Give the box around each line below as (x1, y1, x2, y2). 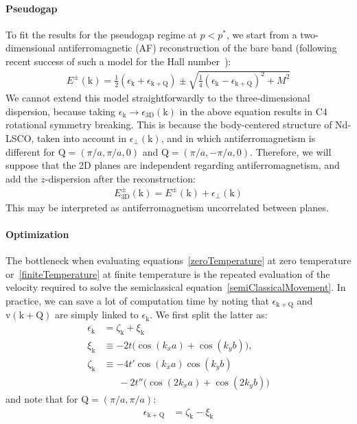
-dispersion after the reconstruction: (45, 171, 196, 185)
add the (5, 171, 38, 185)
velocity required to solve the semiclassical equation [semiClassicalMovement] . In (5, 280, 346, 294)
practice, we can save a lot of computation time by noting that (5, 294, 269, 308)
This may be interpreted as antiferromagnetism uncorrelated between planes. (5, 200, 329, 214)
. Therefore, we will (250, 144, 332, 158)
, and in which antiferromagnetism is (161, 130, 316, 145)
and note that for (5, 391, 78, 405)
